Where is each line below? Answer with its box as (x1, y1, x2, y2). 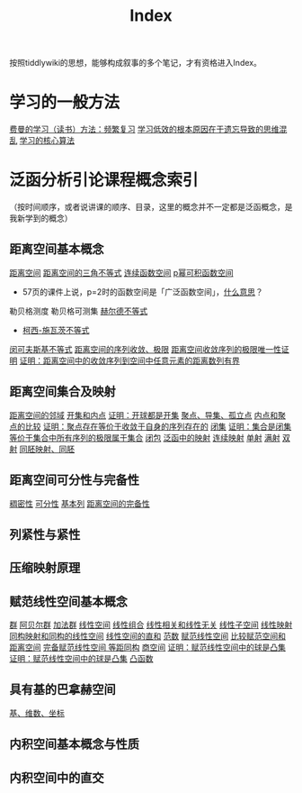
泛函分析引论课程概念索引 (9, 170, 200, 190)
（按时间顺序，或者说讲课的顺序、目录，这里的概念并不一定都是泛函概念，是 (9, 202, 293, 213)
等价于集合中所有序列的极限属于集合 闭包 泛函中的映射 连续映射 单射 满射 (9, 432, 280, 442)
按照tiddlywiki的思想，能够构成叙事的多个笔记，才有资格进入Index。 (9, 58, 262, 68)
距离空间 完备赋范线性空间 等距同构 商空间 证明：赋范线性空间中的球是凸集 (9, 642, 286, 653)
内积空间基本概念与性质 (9, 736, 139, 752)
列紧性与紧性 (9, 526, 81, 542)
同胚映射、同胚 (19, 443, 75, 454)
